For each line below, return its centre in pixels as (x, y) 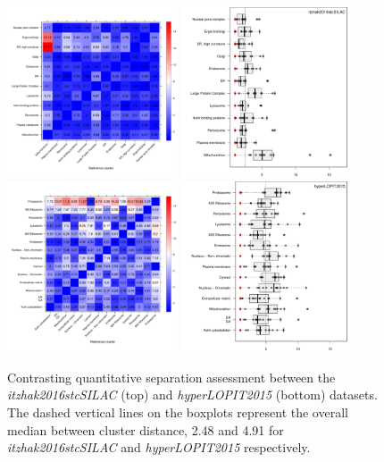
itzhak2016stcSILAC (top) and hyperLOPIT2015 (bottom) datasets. (192, 395)
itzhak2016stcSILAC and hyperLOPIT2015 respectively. (159, 447)
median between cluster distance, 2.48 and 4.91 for (146, 429)
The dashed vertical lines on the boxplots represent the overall (178, 412)
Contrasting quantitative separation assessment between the (171, 377)
